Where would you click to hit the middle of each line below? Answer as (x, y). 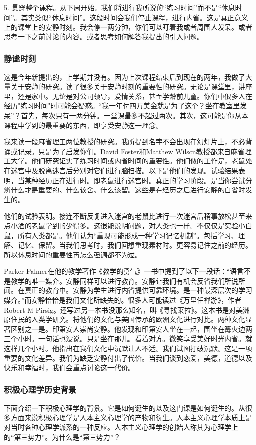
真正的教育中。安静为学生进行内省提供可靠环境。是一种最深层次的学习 (138, 290)
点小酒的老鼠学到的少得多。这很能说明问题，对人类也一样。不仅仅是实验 (121, 225)
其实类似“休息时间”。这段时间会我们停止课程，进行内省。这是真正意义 (134, 17)
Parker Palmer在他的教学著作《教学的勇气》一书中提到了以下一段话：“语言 (124, 271)
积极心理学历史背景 (40, 389)
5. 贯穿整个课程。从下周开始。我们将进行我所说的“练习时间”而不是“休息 (120, 7)
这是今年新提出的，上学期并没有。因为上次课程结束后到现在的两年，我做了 (125, 77)
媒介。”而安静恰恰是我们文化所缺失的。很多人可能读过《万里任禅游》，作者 (123, 300)
